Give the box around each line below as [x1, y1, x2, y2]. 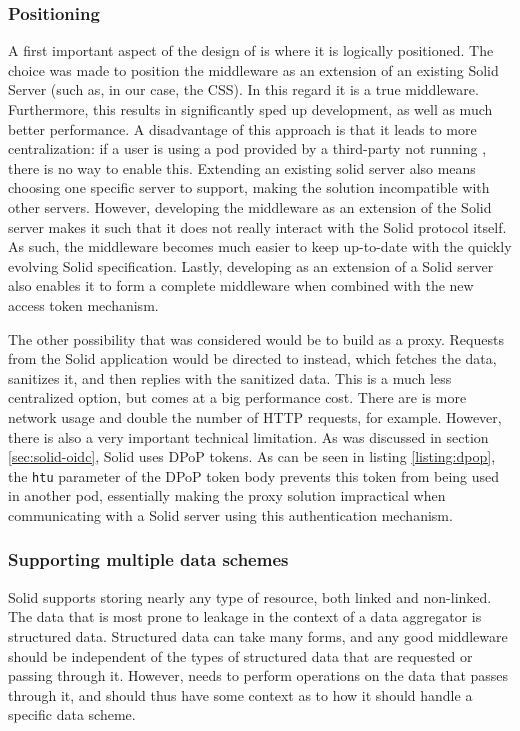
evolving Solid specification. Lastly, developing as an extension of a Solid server [8, 255, 494, 276]
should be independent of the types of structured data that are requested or [8, 645, 473, 666]
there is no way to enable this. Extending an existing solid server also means [8, 157, 476, 178]
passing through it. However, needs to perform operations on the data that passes [8, 665, 509, 686]
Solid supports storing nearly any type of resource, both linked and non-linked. [8, 586, 492, 607]
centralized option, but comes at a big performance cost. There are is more [8, 387, 467, 408]
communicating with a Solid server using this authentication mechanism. [8, 504, 453, 525]
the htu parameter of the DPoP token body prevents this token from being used [8, 465, 500, 486]
